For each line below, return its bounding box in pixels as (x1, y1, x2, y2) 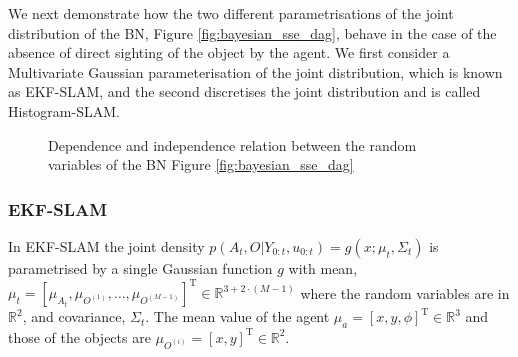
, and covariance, (22, 306, 126, 327)
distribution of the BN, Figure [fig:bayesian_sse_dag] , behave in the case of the (8, 22, 497, 43)
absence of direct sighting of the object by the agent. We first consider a (8, 42, 450, 63)
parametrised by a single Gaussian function (8, 257, 273, 278)
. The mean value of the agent (145, 306, 330, 327)
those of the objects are (8, 326, 151, 347)
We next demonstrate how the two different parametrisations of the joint (8, 3, 454, 23)
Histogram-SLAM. (8, 100, 120, 121)
